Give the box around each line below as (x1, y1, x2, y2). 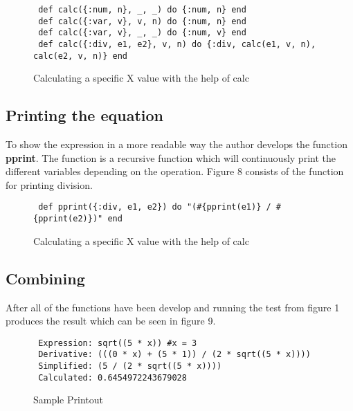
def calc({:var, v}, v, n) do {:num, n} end (38, 16, 246, 26)
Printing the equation (6, 104, 163, 126)
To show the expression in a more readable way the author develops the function (6, 137, 347, 152)
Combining (6, 267, 85, 289)
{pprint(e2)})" (33, 214, 103, 224)
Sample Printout (33, 392, 103, 407)
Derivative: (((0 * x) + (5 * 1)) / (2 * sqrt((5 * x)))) (38, 349, 311, 360)
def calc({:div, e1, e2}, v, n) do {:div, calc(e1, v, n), (38, 39, 316, 49)
